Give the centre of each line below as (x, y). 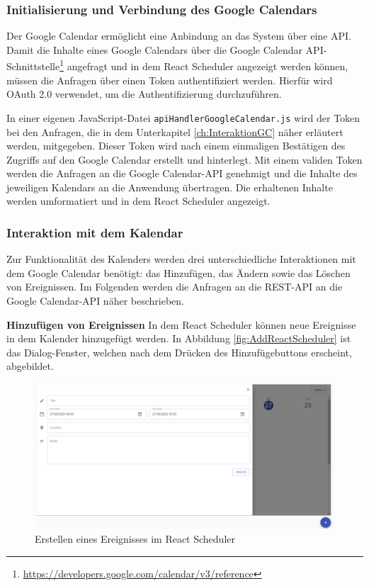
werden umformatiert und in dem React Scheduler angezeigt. (138, 201)
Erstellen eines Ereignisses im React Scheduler (135, 539)
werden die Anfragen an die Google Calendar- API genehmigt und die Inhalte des (182, 173)
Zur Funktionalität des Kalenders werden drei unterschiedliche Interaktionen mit (181, 259)
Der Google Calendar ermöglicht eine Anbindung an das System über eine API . (179, 36)
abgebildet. (30, 366)
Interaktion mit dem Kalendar (95, 232)
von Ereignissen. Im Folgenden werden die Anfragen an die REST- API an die (175, 287)
